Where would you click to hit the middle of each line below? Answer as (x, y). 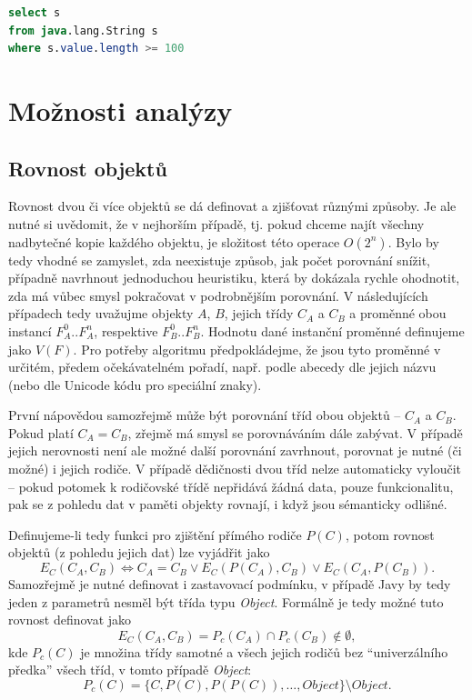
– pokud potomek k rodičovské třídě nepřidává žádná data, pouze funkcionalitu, (231, 486)
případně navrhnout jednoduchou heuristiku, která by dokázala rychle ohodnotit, (234, 278)
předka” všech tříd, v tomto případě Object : (130, 670)
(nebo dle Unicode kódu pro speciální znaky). (135, 384)
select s (35, 13)
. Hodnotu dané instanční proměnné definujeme (332, 330)
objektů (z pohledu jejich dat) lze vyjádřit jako (139, 552)
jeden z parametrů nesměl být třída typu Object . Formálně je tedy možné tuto (226, 601)
